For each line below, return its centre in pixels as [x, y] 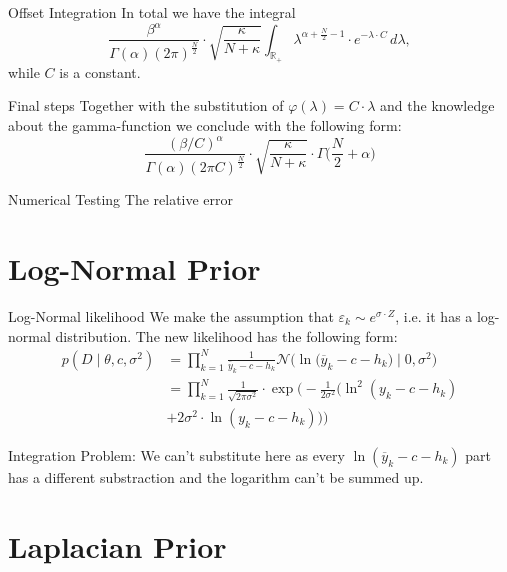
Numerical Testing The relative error [121, 199]
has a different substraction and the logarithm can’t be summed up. [216, 476]
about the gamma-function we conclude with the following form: [205, 124]
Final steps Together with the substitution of [146, 105]
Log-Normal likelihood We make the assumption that [171, 316]
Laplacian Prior [117, 545]
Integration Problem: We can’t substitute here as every [176, 454]
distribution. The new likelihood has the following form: [226, 335]
